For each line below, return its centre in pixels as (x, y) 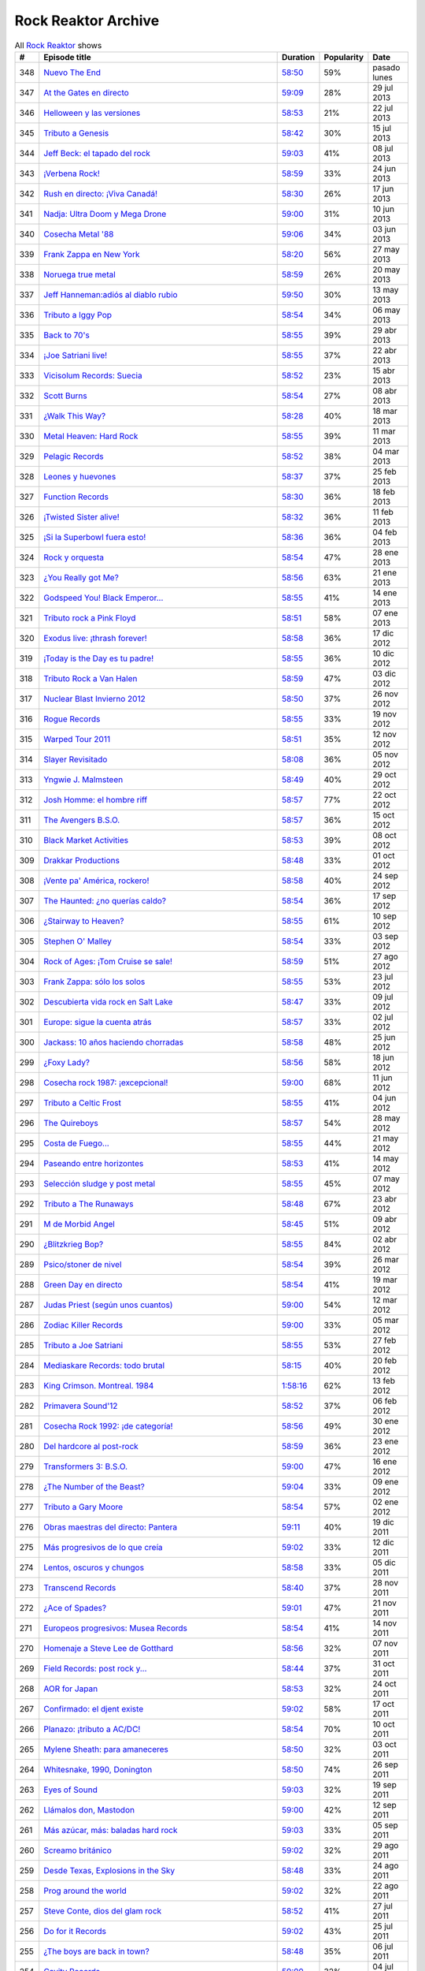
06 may (386, 310)
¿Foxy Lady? (67, 1062)
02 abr (385, 1239)
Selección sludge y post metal (100, 1183)
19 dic (384, 1522)
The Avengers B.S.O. (82, 820)
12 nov (384, 734)
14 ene (385, 593)
